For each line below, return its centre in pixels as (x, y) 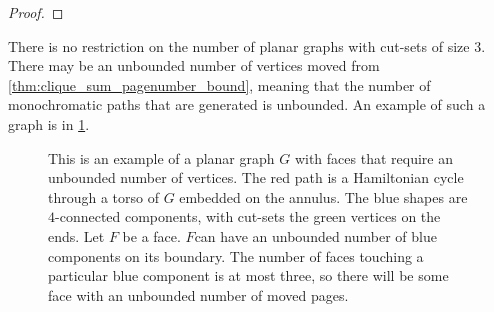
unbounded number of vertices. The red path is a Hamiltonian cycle (256, 177)
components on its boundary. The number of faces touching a (236, 255)
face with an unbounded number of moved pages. (198, 294)
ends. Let (76, 235)
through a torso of (104, 196)
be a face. (151, 235)
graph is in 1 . (49, 123)
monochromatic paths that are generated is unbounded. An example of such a (247, 104)
